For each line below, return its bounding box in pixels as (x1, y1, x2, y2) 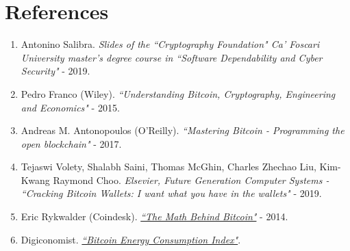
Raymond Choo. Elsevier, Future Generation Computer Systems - (53, 172, 329, 187)
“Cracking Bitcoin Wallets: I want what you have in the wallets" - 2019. (21, 186, 322, 200)
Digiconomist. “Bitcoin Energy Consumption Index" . (21, 232, 241, 246)
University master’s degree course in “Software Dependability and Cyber (21, 50, 323, 64)
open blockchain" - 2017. (21, 136, 122, 150)
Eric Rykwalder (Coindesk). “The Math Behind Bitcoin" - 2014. (21, 209, 288, 224)
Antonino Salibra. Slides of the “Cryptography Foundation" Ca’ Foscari (21, 37, 320, 51)
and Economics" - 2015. (21, 100, 120, 114)
